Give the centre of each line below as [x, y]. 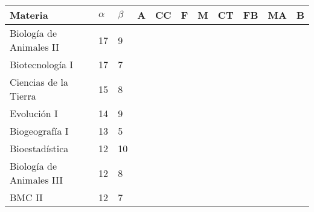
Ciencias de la [39, 82]
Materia [29, 15]
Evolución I [34, 113]
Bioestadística [39, 148]
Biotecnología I [42, 64]
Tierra [23, 96]
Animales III [37, 180]
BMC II [26, 197]
